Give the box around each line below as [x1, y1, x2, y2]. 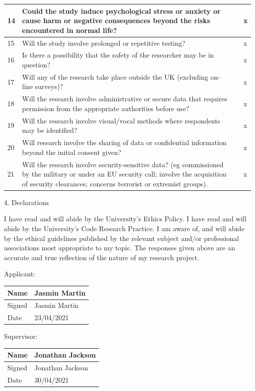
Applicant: [4, 269, 35, 279]
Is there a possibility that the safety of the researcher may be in [22, 50, 214, 60]
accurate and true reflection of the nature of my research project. [4, 252, 200, 262]
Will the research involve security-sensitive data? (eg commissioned [22, 159, 224, 169]
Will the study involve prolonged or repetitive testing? [22, 37, 185, 48]
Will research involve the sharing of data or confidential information [22, 137, 227, 148]
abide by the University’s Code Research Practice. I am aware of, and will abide [4, 223, 245, 234]
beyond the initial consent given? [22, 147, 122, 157]
